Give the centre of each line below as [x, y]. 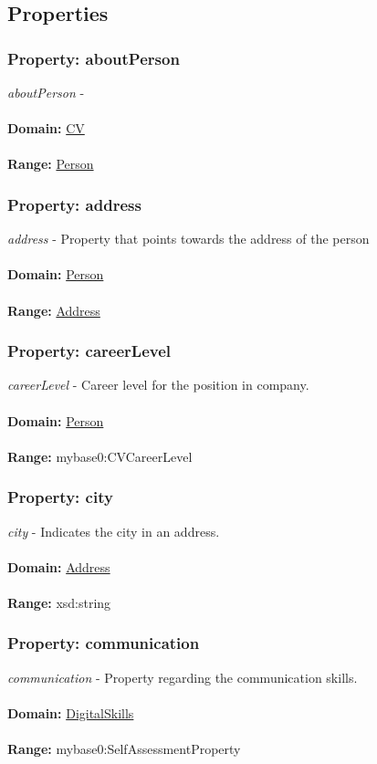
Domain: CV [46, 128]
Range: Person [51, 164]
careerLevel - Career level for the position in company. [158, 385]
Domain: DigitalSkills [71, 712]
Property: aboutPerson [94, 58]
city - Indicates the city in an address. [114, 531]
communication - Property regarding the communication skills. [183, 677]
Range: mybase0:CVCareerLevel [100, 456]
